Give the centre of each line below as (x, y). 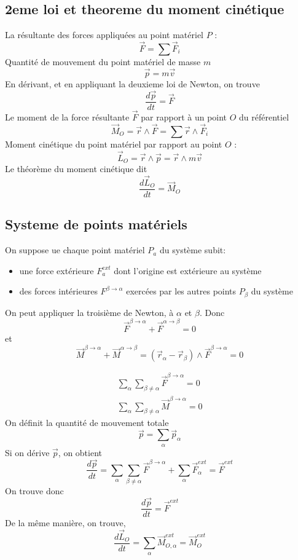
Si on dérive (27, 452)
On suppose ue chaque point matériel (75, 250)
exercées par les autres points (181, 291)
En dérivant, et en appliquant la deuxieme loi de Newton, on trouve (132, 83)
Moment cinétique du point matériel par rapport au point (114, 144)
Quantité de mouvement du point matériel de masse (103, 62)
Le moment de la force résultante (67, 116)
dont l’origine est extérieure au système (188, 270)
